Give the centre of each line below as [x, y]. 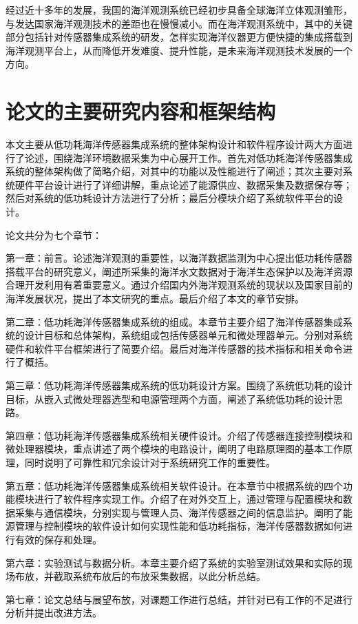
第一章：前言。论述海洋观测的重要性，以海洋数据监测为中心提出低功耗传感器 [179, 258]
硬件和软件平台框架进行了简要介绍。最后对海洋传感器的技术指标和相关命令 [174, 348]
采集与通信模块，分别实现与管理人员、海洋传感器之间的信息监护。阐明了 [179, 512]
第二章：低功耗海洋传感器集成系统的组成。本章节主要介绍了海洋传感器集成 [174, 321]
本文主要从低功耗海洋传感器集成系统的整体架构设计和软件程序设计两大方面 [174, 144]
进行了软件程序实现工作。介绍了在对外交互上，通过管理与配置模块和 [188, 499]
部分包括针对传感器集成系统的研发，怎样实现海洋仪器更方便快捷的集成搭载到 [179, 37]
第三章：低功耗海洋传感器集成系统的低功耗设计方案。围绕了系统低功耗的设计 [179, 385]
